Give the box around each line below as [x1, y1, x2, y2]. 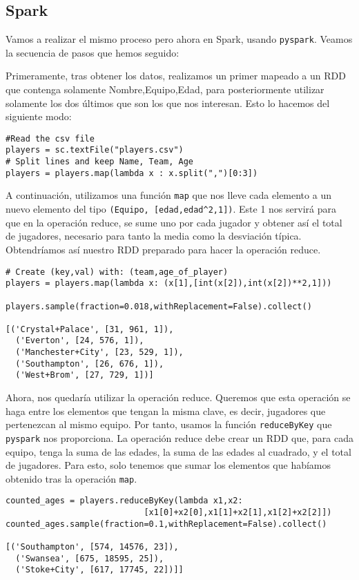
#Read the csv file [6, 133, 95, 144]
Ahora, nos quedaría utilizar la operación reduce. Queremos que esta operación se [6, 390, 351, 405]
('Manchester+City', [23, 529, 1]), [15, 347, 184, 358]
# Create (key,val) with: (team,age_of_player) [6, 267, 229, 277]
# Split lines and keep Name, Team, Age [6, 157, 194, 167]
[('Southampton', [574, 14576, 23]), [6, 542, 179, 552]
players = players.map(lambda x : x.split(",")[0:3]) [6, 168, 258, 178]
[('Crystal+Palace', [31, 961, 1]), [6, 324, 174, 334]
